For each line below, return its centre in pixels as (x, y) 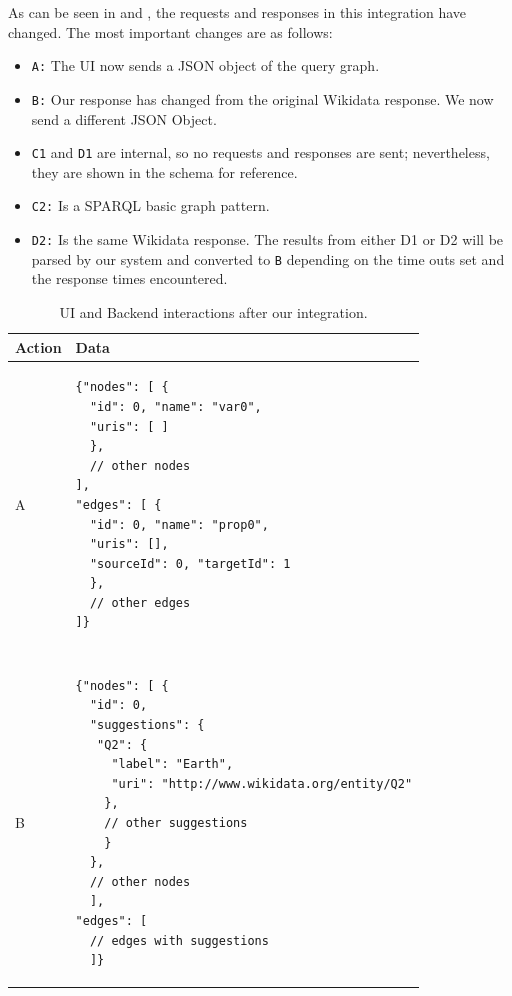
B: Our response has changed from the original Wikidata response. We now (262, 98)
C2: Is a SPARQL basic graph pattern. (150, 205)
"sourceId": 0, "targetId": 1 (190, 563)
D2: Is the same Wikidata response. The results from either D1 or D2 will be (267, 239)
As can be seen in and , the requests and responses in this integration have (237, 12)
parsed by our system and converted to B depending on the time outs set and (268, 258)
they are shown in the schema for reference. (164, 171)
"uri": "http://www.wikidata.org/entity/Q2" (262, 783)
